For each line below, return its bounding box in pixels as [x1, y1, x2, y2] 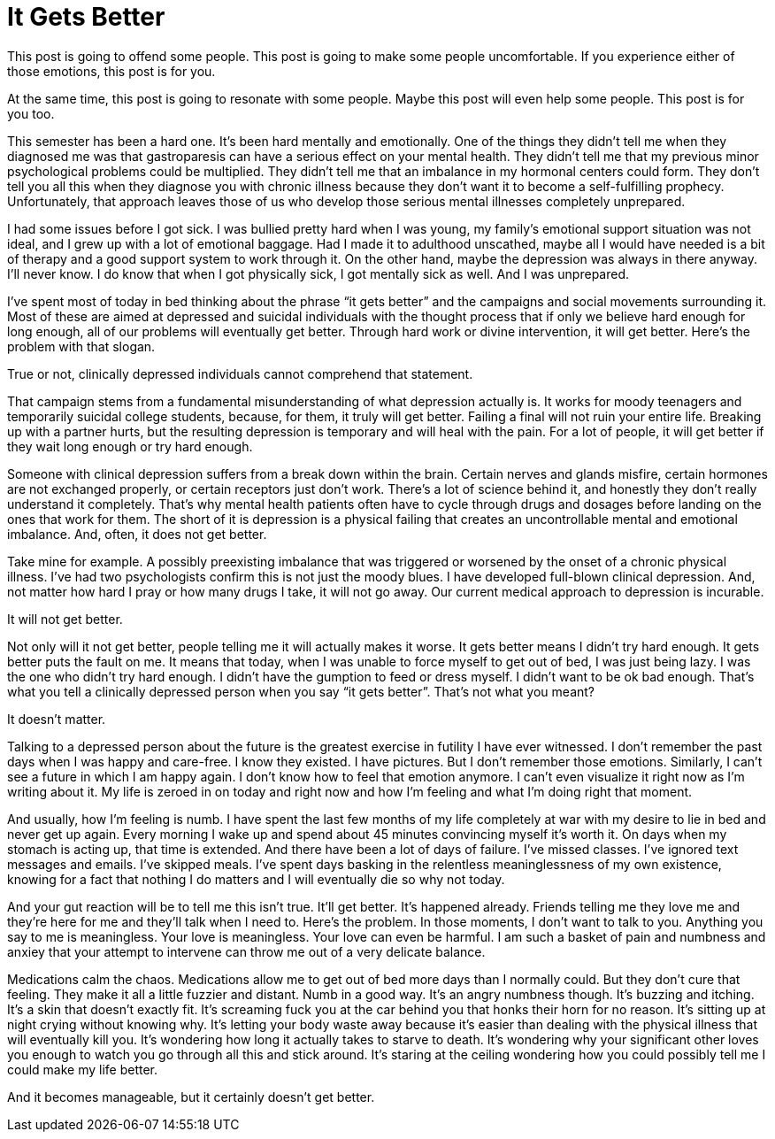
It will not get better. [7, 611, 123, 627]
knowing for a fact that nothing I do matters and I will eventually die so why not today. [7, 871, 505, 887]
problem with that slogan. [7, 338, 156, 354]
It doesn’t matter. [7, 711, 106, 727]
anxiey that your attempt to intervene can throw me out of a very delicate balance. [7, 943, 486, 959]
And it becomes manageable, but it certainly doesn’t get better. [7, 1089, 375, 1104]
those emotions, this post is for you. [7, 63, 216, 79]
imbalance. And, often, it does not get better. [7, 526, 267, 542]
